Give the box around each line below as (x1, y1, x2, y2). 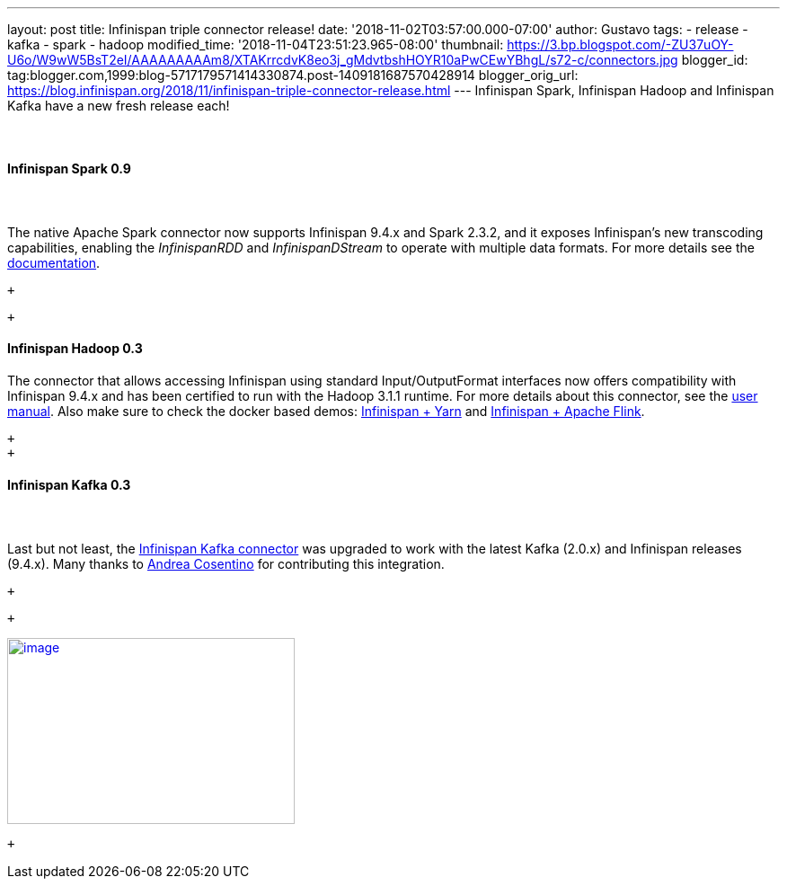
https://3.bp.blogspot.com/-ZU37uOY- (507, 37, 734, 52)
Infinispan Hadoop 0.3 (7, 341, 143, 357)
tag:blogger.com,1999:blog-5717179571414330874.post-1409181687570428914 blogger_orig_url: (7, 67, 579, 83)
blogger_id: (681, 52, 748, 67)
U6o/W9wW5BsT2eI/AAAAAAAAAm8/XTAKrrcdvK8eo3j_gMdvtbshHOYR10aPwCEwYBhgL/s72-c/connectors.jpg (7, 52, 678, 67)
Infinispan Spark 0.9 (7, 160, 131, 176)
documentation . (7, 254, 101, 270)
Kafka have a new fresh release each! (7, 98, 230, 113)
